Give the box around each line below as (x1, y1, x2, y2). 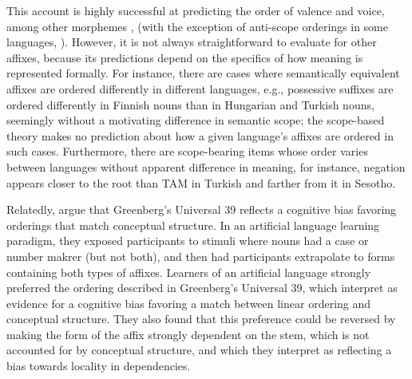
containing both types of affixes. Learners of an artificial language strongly (6, 263, 371, 280)
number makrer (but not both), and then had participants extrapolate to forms (6, 247, 395, 264)
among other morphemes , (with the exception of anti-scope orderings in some (6, 18, 388, 34)
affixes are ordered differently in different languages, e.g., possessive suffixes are (6, 80, 394, 97)
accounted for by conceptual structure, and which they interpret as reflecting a (6, 341, 392, 358)
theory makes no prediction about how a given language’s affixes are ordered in (6, 127, 394, 144)
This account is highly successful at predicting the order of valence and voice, (6, 2, 385, 18)
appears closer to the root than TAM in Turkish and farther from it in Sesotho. (6, 174, 396, 191)
